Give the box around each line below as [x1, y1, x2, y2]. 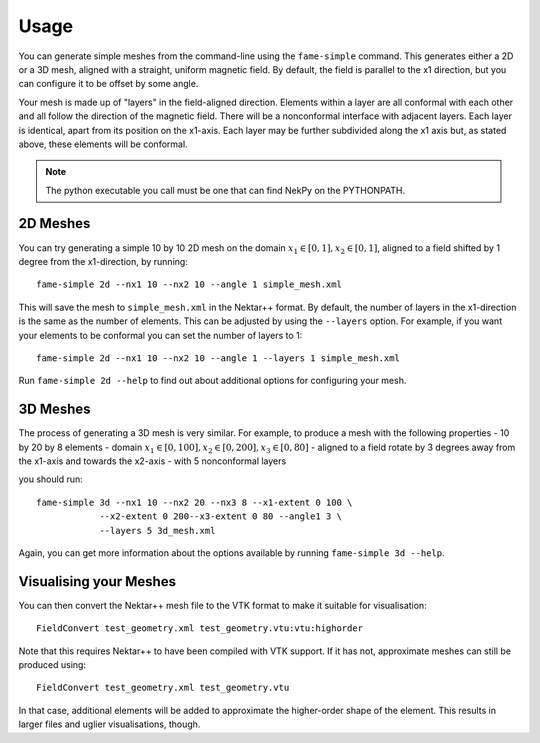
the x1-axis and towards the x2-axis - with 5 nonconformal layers [18, 455, 287, 467]
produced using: [18, 659, 87, 671]
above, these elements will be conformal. [18, 138, 189, 150]
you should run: [18, 473, 84, 485]
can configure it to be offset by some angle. [18, 78, 199, 90]
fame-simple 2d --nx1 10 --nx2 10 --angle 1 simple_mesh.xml [36, 279, 342, 290]
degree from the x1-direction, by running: [18, 255, 189, 267]
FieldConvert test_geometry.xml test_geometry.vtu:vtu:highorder [36, 623, 364, 634]
